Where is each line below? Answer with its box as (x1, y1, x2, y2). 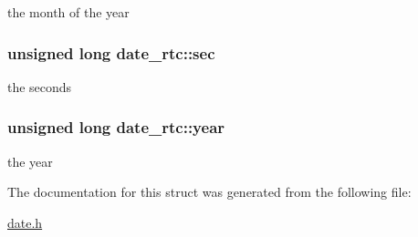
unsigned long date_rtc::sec (7, 41, 215, 64)
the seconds (7, 77, 72, 96)
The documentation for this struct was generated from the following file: (7, 182, 412, 201)
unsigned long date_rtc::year (7, 116, 225, 139)
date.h (7, 212, 43, 232)
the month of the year (7, 3, 130, 21)
